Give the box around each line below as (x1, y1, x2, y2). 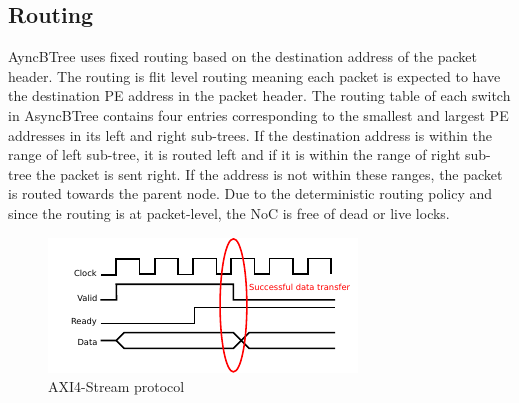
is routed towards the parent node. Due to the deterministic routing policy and (8, 183, 493, 204)
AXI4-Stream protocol (48, 376, 185, 397)
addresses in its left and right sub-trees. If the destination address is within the (8, 124, 492, 145)
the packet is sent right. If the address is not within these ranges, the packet (36, 163, 503, 184)
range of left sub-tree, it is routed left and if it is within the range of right (8, 144, 461, 165)
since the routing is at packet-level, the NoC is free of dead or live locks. (8, 202, 450, 223)
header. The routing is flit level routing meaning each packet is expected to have (8, 65, 501, 86)
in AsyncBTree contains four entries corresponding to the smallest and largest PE (8, 104, 509, 125)
